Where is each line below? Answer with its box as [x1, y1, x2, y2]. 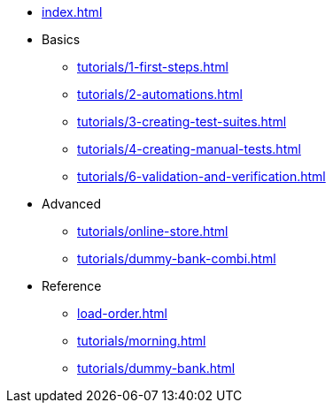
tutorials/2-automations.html [77, 87, 243, 102]
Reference [42, 278, 102, 293]
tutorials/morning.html [77, 333, 206, 348]
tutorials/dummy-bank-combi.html [77, 251, 276, 266]
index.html [42, 4, 103, 19]
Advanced [42, 196, 101, 211]
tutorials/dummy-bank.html [77, 361, 236, 376]
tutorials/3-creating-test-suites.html [77, 114, 287, 129]
